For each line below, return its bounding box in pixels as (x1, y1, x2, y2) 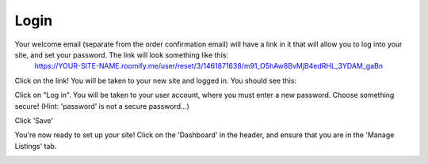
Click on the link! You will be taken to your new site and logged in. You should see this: (14, 76, 297, 85)
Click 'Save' (14, 115, 54, 125)
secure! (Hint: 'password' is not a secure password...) (14, 101, 190, 110)
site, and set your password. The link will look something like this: (14, 50, 229, 59)
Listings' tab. (14, 141, 57, 151)
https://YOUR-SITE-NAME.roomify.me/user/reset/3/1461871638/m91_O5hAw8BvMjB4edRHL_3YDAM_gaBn (34, 61, 384, 71)
